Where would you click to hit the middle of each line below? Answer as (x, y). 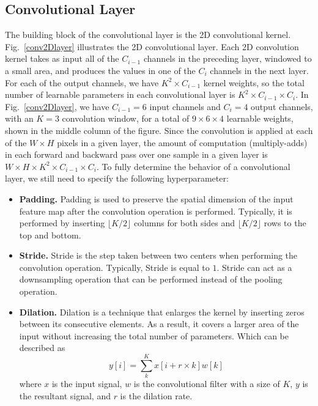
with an (19, 118)
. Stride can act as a (254, 267)
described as (42, 348)
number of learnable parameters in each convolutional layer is (120, 94)
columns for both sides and (184, 223)
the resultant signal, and (65, 395)
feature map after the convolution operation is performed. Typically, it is (156, 211)
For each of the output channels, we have (82, 82)
